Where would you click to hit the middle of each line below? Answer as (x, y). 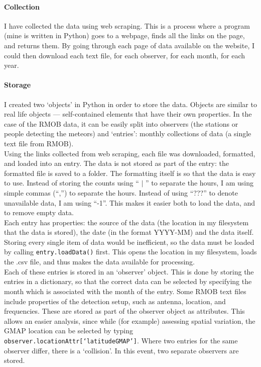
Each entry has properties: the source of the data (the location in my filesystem (126, 222)
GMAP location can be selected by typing (69, 331)
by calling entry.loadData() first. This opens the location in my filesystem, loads (130, 252)
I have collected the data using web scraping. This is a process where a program (127, 25)
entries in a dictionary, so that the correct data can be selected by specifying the (128, 281)
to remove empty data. (39, 212)
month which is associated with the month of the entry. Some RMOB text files (125, 291)
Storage (18, 85)
